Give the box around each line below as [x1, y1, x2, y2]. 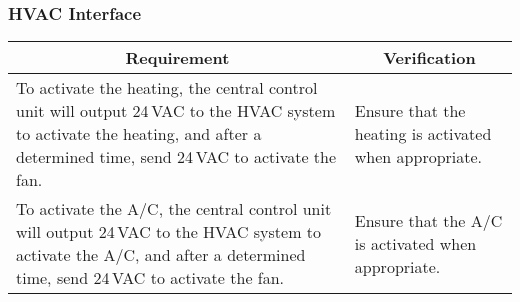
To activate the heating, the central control [16, 76, 318, 100]
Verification [383, 46, 476, 70]
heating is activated [354, 122, 492, 146]
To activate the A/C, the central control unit [16, 197, 332, 221]
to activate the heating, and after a [16, 122, 262, 146]
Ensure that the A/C [354, 208, 503, 232]
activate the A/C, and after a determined [16, 243, 306, 267]
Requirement [125, 46, 230, 70]
